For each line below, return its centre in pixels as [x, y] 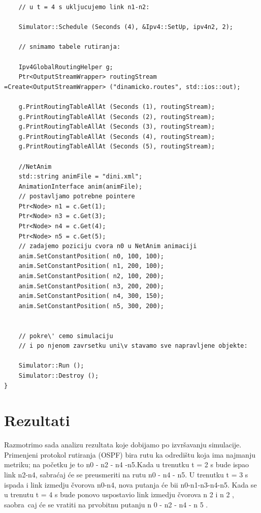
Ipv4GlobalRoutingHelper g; [66, 67]
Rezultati [37, 420]
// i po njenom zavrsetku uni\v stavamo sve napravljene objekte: [133, 346]
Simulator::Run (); [51, 366]
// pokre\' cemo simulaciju [66, 336]
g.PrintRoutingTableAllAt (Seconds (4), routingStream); [117, 137]
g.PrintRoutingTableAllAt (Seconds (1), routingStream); [117, 107]
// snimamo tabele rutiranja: [70, 47]
